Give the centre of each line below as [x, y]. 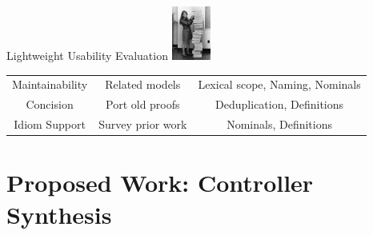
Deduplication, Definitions [280, 104]
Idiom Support [50, 124]
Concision [50, 104]
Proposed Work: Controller [160, 183]
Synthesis [59, 214]
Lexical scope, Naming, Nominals [279, 84]
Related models [143, 84]
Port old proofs [143, 104]
